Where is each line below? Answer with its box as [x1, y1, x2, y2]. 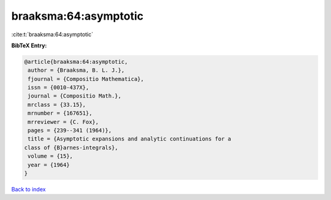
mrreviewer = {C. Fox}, [28, 118, 99, 125]
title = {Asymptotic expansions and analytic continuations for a [28, 136, 232, 142]
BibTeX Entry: [11, 42, 47, 49]
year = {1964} [28, 161, 70, 168]
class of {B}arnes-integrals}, [24, 144, 119, 151]
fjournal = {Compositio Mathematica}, [28, 75, 144, 82]
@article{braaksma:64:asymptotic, [24, 58, 128, 65]
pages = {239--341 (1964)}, [28, 127, 112, 134]
